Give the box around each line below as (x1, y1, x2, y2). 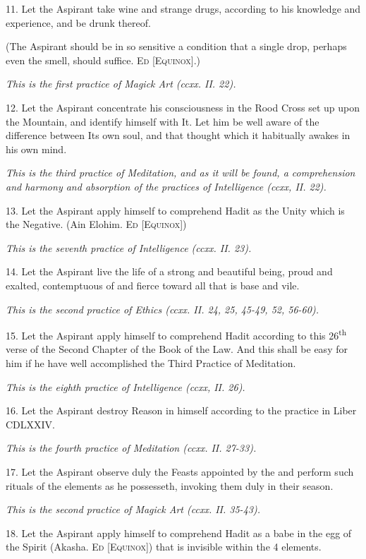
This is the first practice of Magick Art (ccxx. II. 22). (6, 76, 236, 91)
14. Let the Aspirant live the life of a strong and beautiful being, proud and (6, 264, 333, 279)
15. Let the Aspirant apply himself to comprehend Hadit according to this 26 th (6, 326, 347, 342)
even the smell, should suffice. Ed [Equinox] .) (6, 52, 200, 67)
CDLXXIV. (6, 416, 55, 431)
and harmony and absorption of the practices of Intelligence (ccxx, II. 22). (6, 179, 327, 193)
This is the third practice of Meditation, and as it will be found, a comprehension (6, 165, 355, 180)
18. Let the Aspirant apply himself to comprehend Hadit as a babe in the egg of (6, 525, 352, 540)
